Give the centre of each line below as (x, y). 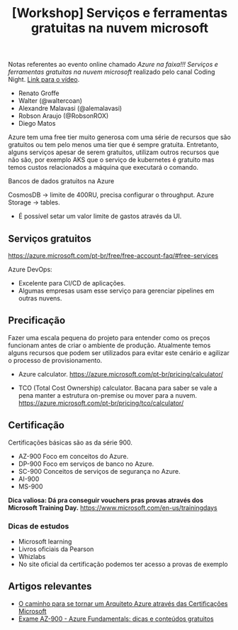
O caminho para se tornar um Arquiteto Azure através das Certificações (123, 603)
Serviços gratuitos (50, 238)
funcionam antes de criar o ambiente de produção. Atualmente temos (109, 345)
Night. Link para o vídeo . (44, 80)
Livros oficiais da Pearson (56, 549)
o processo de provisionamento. (55, 360)
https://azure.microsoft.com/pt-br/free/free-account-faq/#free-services (113, 256)
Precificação (37, 321)
